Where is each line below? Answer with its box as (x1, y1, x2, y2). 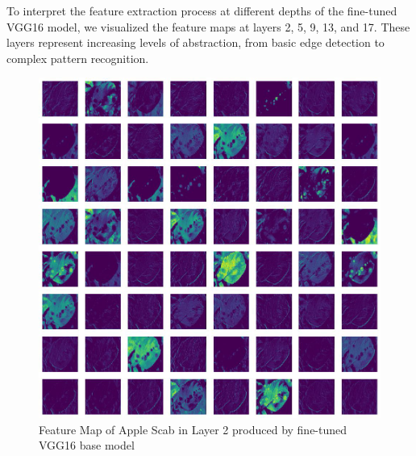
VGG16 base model (39, 437, 135, 454)
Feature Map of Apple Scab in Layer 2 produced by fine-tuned (39, 420, 347, 437)
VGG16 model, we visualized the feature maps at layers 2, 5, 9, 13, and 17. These (6, 18, 410, 35)
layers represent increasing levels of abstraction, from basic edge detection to (6, 34, 385, 51)
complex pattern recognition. (6, 49, 149, 66)
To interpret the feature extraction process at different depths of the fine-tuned (6, 2, 397, 19)
